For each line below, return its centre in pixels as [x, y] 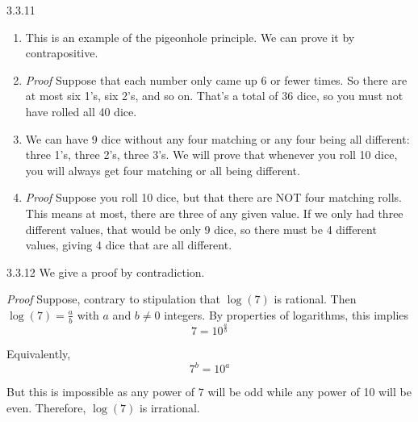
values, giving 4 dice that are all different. [129, 245]
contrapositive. [62, 53]
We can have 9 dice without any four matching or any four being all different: [217, 138]
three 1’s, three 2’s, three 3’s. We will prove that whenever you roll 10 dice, [211, 155]
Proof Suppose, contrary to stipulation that [114, 299]
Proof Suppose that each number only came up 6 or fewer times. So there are [216, 79]
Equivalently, [39, 354]
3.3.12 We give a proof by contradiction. [106, 272]
